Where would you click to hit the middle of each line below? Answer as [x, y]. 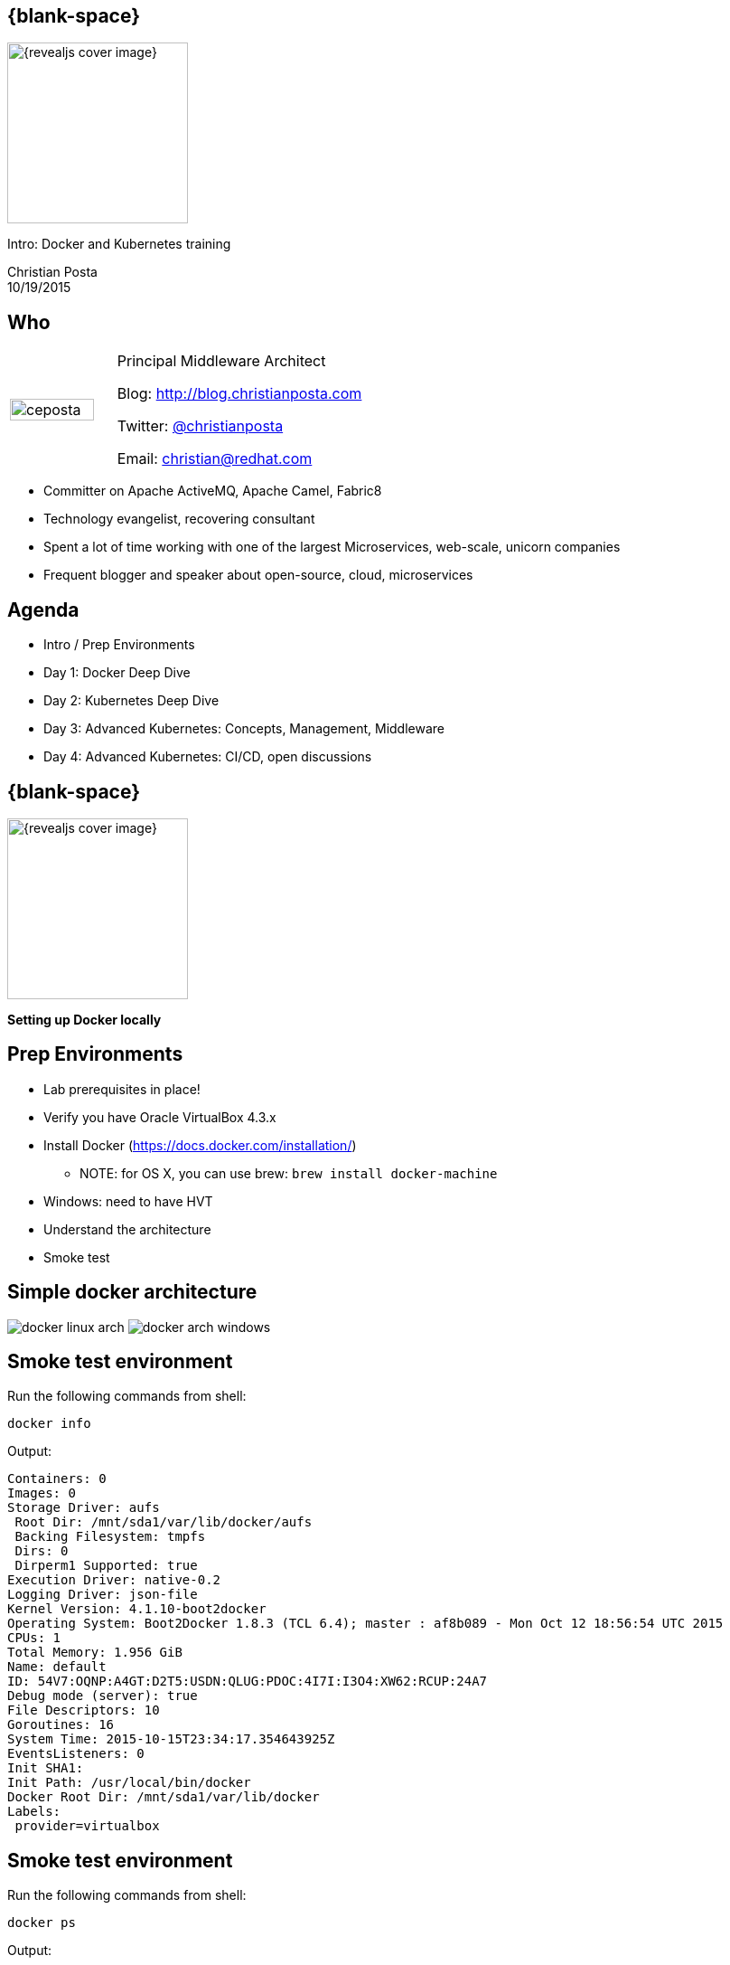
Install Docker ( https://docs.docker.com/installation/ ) [200, 1145]
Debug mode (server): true [103, 1696]
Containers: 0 [57, 1479]
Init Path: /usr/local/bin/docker [129, 1783]
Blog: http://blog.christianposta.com [239, 394]
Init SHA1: [46, 1768]
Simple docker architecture [132, 1292]
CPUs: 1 [34, 1638]
